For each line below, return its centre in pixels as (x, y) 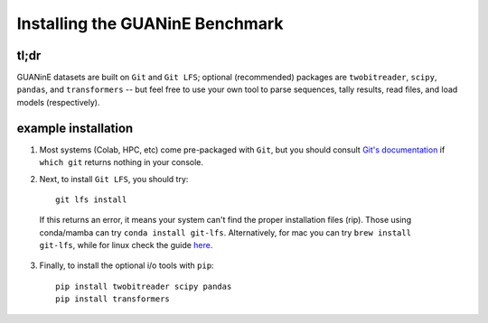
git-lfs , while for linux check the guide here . (126, 245)
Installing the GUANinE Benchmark (150, 23)
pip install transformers (113, 299)
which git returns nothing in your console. (121, 162)
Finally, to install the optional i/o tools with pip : (127, 265)
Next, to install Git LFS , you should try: (114, 179)
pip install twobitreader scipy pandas (144, 286)
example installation (75, 128)
